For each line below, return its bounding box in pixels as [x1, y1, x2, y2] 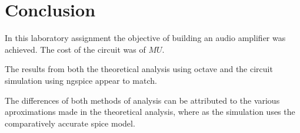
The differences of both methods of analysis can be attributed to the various [5, 94, 280, 106]
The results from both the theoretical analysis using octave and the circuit [5, 63, 273, 75]
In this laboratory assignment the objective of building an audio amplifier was [5, 32, 286, 44]
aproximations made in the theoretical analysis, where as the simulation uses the [5, 105, 295, 118]
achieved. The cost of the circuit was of [5, 43, 146, 55]
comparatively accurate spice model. [5, 117, 135, 129]
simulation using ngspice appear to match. [5, 74, 157, 86]
